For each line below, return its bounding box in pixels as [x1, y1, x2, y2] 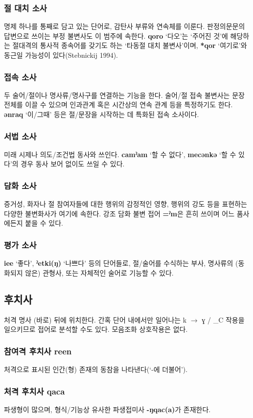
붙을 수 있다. [25, 218, 63, 228]
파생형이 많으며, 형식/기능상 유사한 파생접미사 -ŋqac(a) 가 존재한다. [4, 404, 211, 414]
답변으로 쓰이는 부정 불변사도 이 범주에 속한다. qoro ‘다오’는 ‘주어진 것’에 [4, 30, 228, 41]
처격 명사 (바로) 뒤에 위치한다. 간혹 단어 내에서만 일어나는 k [4, 314, 187, 325]
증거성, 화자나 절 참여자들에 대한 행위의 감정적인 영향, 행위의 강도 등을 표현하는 [4, 199, 247, 209]
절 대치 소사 [4, 1, 47, 14]
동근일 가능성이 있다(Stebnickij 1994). [4, 50, 118, 60]
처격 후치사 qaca [4, 385, 65, 397]
